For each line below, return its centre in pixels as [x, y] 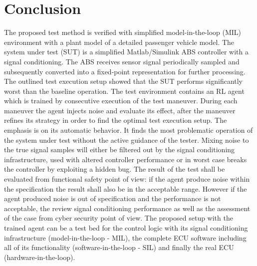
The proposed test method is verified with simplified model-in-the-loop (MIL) [123, 32]
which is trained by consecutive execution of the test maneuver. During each [121, 101]
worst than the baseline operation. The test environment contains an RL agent [124, 91]
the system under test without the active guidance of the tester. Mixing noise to [127, 139]
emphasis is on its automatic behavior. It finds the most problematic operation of [128, 130]
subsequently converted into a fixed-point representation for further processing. [125, 71]
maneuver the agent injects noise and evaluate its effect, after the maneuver [120, 110]
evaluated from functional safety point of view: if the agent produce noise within [127, 179]
